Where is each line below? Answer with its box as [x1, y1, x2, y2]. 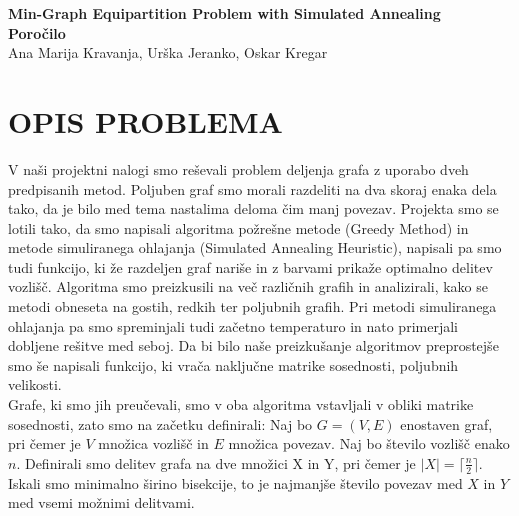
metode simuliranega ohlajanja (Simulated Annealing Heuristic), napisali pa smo [8, 237, 502, 258]
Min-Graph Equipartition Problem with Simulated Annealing [8, 3, 441, 23]
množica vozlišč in [98, 433, 209, 454]
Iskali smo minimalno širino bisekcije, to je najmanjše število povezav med [8, 472, 463, 493]
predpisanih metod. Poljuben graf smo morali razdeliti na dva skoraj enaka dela [8, 178, 497, 199]
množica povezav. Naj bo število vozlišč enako [228, 433, 510, 454]
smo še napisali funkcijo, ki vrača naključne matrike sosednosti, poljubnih [8, 354, 459, 375]
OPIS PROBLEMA [8, 100, 283, 141]
